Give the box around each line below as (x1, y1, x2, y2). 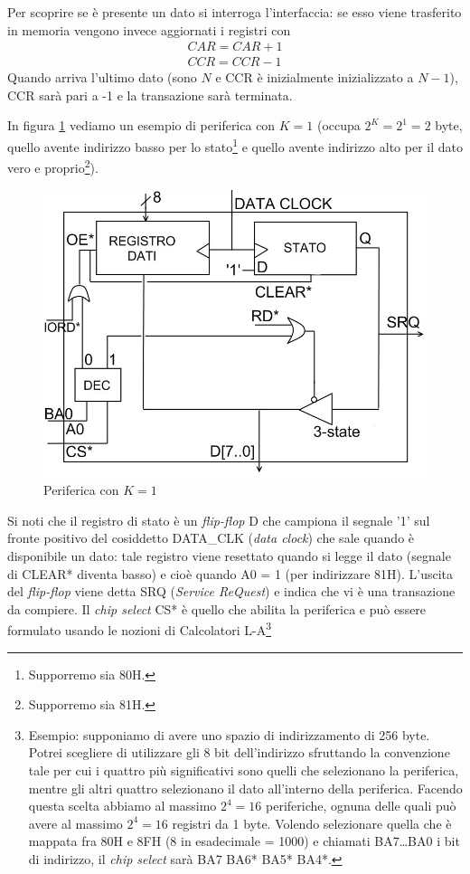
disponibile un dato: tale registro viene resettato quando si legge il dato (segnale (7, 546, 451, 565)
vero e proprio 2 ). (7, 156, 99, 176)
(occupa (317, 116, 361, 135)
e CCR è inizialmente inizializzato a (215, 68, 414, 87)
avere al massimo (28, 813, 123, 832)
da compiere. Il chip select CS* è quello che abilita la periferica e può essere (7, 599, 427, 618)
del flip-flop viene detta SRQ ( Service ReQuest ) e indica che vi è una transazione (7, 582, 456, 601)
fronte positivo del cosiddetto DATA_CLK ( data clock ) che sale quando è (7, 528, 415, 547)
